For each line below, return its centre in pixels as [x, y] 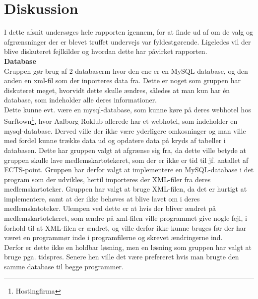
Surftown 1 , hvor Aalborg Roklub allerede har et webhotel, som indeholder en [121, 120]
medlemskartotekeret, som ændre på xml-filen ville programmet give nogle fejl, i [126, 218]
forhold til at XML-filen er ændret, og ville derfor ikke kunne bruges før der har [125, 227]
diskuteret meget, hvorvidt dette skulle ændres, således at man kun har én [117, 90]
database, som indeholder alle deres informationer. [81, 100]
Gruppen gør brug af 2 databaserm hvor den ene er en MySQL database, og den [126, 71]
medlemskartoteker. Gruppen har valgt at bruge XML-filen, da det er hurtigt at [126, 189]
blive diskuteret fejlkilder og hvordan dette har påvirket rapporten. [106, 51]
